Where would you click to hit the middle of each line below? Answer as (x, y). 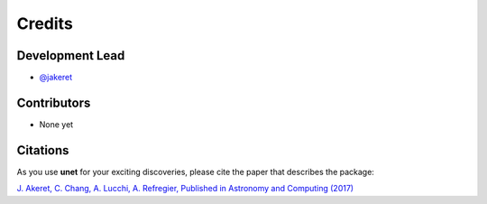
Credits (45, 23)
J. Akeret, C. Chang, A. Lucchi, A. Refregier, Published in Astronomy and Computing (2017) (185, 189)
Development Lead (71, 56)
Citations (43, 150)
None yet (56, 124)
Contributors (54, 102)
